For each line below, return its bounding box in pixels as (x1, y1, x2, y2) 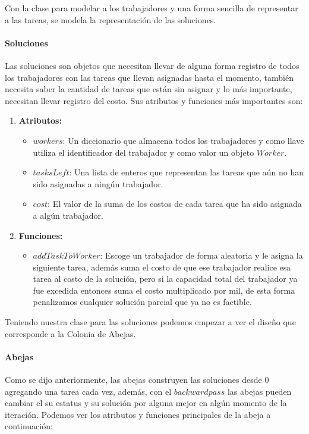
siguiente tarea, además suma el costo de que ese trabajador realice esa (33, 260, 291, 273)
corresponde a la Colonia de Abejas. (5, 327, 136, 339)
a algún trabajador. (33, 209, 103, 221)
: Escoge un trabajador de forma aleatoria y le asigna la (100, 249, 303, 262)
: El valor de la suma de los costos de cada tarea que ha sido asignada (48, 197, 302, 210)
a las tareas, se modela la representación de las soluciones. (5, 13, 216, 26)
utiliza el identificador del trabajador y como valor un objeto (33, 146, 254, 158)
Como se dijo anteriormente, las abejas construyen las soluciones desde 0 (5, 373, 269, 386)
